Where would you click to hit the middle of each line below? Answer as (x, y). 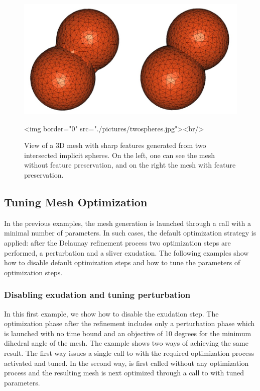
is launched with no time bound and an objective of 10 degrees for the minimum (128, 333)
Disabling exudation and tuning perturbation (97, 295)
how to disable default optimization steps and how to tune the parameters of (122, 262)
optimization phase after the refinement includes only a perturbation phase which (129, 323)
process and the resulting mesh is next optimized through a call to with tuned (124, 373)
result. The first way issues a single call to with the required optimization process (129, 353)
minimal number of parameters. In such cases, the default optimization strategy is (130, 233)
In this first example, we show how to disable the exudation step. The (111, 313)
